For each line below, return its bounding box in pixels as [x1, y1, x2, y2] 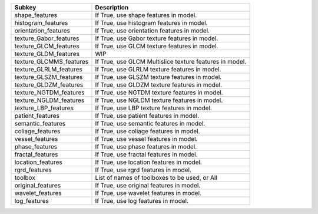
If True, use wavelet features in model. [95, 189, 201, 197]
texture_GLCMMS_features [14, 58, 89, 65]
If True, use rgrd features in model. [95, 166, 191, 174]
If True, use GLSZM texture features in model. [95, 73, 222, 81]
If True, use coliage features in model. [95, 127, 200, 135]
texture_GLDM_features [14, 50, 79, 58]
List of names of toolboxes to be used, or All [95, 174, 218, 182]
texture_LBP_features [14, 104, 74, 112]
